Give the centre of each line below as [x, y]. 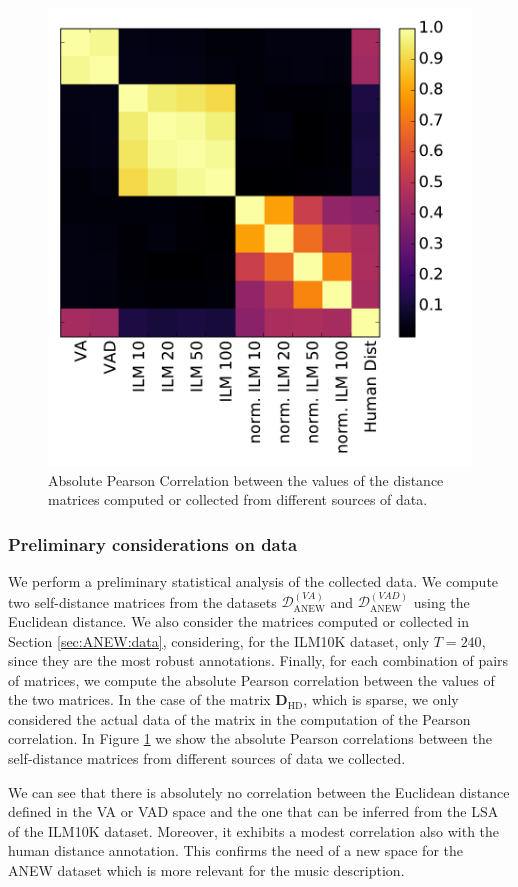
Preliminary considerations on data [153, 543]
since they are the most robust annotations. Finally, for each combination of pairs [258, 660]
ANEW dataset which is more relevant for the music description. [206, 870]
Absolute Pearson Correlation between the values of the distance [246, 479]
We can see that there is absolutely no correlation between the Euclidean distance [259, 791]
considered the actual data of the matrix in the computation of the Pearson [239, 718]
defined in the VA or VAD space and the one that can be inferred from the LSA [253, 811]
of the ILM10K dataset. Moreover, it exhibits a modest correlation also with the [254, 830]
